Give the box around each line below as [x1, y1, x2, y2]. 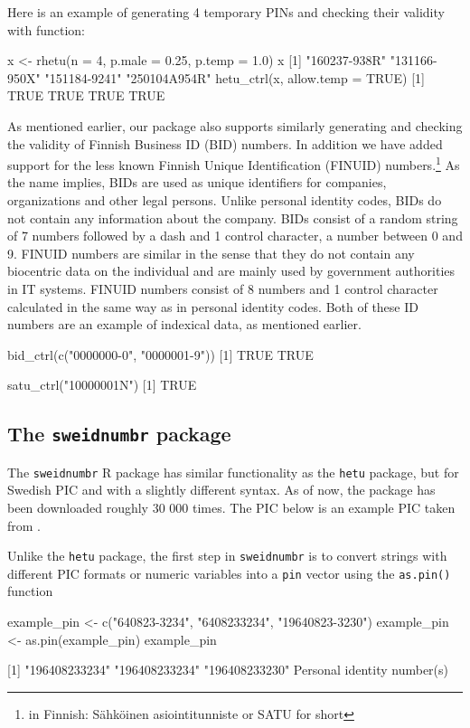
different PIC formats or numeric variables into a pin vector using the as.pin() [7, 563, 451, 582]
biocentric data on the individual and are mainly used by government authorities [7, 261, 456, 280]
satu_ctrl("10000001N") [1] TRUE [7, 375, 197, 394]
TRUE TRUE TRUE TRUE [7, 86, 165, 105]
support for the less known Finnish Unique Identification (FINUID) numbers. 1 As [7, 153, 460, 174]
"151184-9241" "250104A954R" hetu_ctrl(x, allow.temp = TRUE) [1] [44, 68, 425, 87]
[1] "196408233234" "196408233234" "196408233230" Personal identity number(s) [7, 660, 449, 679]
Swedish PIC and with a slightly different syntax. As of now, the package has [7, 480, 436, 499]
